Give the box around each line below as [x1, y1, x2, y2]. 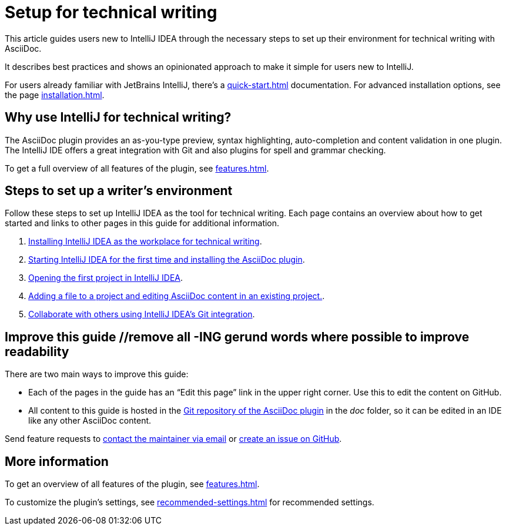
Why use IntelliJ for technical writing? [5, 110, 232, 125]
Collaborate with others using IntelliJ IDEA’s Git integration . [28, 309, 255, 320]
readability [5, 344, 69, 359]
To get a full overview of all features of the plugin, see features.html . [5, 163, 269, 173]
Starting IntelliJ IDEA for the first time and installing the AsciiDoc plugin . [28, 254, 305, 265]
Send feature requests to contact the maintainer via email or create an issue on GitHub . [5, 434, 342, 444]
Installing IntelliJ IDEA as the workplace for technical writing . [28, 236, 262, 247]
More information [5, 454, 109, 469]
